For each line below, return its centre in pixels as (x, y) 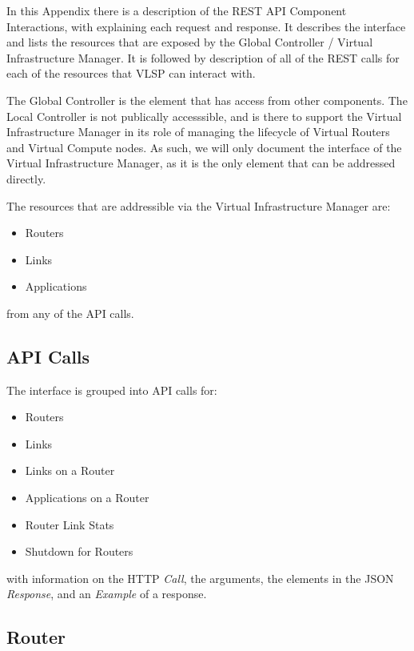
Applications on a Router (87, 498)
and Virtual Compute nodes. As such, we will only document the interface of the (204, 147)
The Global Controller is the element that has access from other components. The (207, 100)
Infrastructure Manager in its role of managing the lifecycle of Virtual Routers (198, 132)
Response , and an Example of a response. (107, 594)
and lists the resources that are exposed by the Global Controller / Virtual (190, 42)
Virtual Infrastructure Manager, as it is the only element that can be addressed (201, 163)
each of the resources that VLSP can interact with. (131, 73)
